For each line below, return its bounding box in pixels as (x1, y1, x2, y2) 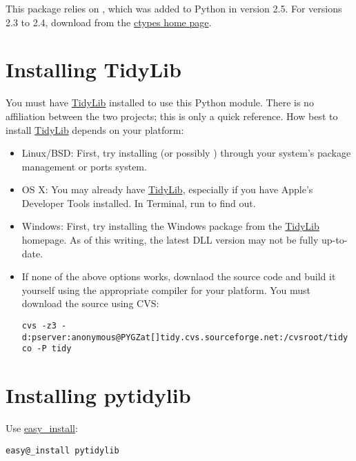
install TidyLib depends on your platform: (6, 122, 184, 137)
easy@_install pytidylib (6, 445, 119, 455)
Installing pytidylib (6, 381, 191, 409)
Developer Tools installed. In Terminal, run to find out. (21, 195, 256, 210)
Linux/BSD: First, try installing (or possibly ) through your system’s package (21, 146, 351, 160)
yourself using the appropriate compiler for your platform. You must (21, 282, 311, 297)
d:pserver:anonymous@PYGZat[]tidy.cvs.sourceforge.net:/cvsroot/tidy (21, 332, 348, 342)
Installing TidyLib (6, 55, 181, 84)
